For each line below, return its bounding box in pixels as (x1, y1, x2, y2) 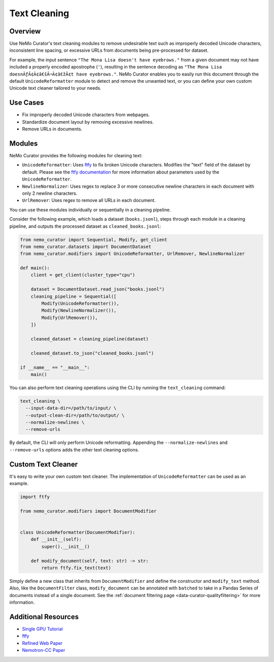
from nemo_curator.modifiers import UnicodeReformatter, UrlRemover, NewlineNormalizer (20, 251, 245, 257)
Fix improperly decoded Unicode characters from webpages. (22, 112, 150, 118)
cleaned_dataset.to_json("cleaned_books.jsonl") (30, 350, 154, 356)
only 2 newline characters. (22, 190, 78, 196)
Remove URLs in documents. (22, 126, 83, 132)
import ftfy (20, 494, 50, 500)
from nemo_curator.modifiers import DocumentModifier (20, 508, 157, 514)
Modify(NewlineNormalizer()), (41, 307, 117, 313)
